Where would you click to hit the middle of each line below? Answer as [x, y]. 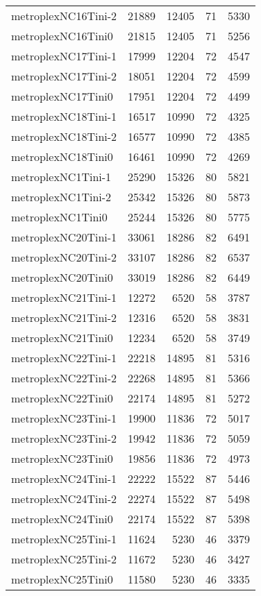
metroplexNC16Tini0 [62, 36]
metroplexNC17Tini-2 [64, 76]
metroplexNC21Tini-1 [64, 297]
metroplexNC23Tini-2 [64, 438]
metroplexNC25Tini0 [62, 579]
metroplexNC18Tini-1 [64, 116]
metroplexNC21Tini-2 [64, 317]
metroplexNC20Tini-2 [64, 257]
